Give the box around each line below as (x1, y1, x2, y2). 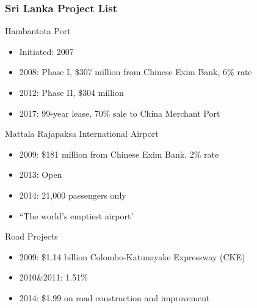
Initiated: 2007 (19, 45, 74, 57)
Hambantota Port (5, 24, 71, 37)
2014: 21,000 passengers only (19, 188, 126, 201)
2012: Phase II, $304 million (19, 86, 124, 98)
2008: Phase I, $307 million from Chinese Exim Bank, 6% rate (19, 65, 252, 78)
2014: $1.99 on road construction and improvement (19, 291, 210, 304)
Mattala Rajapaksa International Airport (5, 127, 159, 140)
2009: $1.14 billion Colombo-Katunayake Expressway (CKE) (19, 250, 245, 263)
